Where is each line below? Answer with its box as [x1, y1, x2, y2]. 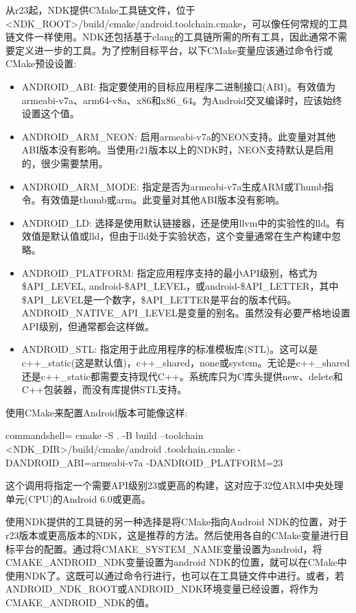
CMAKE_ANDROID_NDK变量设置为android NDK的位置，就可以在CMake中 [5, 555, 347, 569]
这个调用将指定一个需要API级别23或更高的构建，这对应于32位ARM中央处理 [5, 478, 344, 492]
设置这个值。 [21, 106, 80, 121]
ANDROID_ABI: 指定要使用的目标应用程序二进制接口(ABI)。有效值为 [21, 79, 335, 93]
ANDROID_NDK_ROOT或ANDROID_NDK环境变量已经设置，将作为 [5, 581, 318, 596]
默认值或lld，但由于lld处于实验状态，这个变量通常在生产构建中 [50, 229, 331, 243]
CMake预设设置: [5, 56, 77, 71]
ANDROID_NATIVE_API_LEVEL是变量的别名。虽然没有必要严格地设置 [21, 305, 351, 320]
